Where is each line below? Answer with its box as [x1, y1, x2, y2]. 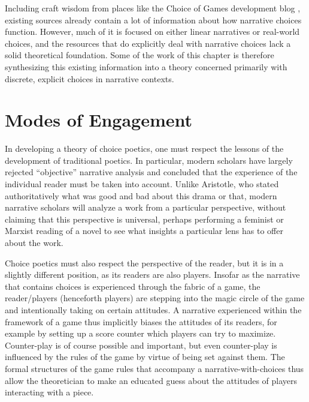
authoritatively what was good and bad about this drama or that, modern [5, 189, 277, 202]
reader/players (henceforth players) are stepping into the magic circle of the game [5, 292, 305, 304]
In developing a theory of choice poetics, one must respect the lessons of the [5, 142, 284, 155]
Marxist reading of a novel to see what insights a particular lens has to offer [5, 224, 283, 237]
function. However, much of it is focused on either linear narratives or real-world [5, 25, 300, 38]
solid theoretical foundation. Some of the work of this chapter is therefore [5, 49, 274, 61]
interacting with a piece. [5, 386, 94, 398]
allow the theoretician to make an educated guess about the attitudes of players [5, 374, 298, 386]
